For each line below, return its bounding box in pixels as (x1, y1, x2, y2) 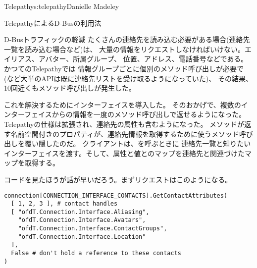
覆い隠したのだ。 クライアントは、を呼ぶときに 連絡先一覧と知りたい (24, 138, 251, 149)
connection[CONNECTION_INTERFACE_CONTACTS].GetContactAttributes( (4, 192, 228, 199)
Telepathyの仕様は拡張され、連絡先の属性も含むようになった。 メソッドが (4, 118, 245, 129)
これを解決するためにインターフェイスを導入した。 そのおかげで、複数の (4, 99, 241, 109)
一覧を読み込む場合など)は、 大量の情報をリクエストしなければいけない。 (4, 44, 245, 54)
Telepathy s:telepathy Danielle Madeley (4, 1, 119, 11)
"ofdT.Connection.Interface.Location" (18, 233, 146, 240)
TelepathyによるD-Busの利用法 (4, 17, 102, 28)
